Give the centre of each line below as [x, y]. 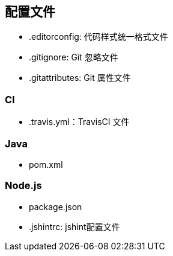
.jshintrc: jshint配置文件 [74, 226]
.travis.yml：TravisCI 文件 [79, 122]
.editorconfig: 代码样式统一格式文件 [99, 37]
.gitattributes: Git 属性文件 [80, 78]
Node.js [23, 186]
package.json [56, 206]
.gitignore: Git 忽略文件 [74, 57]
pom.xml [46, 164]
